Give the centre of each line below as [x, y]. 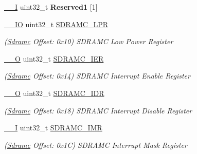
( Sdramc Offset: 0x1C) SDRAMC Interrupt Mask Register [96, 145]
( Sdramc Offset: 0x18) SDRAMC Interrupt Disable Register [98, 110]
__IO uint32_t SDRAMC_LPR [56, 24]
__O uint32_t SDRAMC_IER [54, 58]
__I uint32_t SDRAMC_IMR [53, 128]
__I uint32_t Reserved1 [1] [51, 7]
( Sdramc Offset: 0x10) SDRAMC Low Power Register [89, 41]
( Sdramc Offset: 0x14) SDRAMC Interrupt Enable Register [97, 76]
